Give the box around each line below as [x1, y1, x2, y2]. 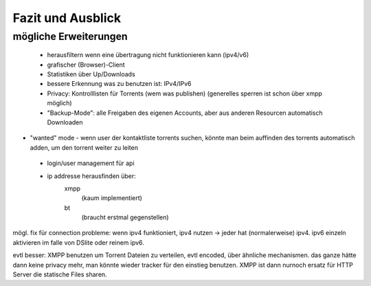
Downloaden [47, 118, 83, 126]
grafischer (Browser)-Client [47, 60, 125, 69]
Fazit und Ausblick [12, 10, 122, 25]
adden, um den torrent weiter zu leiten [30, 143, 139, 151]
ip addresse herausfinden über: [47, 172, 137, 180]
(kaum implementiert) [81, 194, 142, 202]
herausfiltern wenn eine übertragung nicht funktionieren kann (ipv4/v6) [47, 51, 249, 59]
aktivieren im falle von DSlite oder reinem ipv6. [12, 238, 144, 247]
